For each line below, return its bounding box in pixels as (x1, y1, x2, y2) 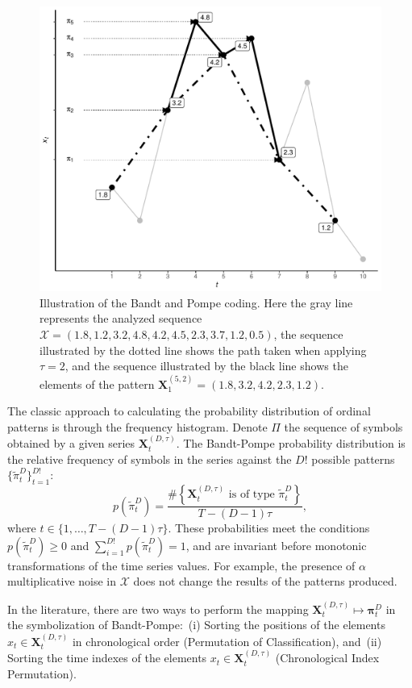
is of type (228, 489, 275, 501)
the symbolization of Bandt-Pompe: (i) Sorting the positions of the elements (7, 616, 385, 633)
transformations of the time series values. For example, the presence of (7, 557, 356, 573)
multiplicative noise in (7, 573, 117, 590)
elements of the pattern (40, 375, 155, 392)
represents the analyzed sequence (40, 310, 202, 327)
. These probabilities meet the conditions (168, 519, 370, 536)
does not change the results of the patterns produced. (133, 573, 397, 590)
